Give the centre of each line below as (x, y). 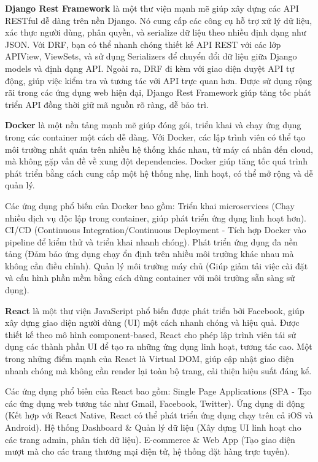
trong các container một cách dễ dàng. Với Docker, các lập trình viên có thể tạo (155, 137)
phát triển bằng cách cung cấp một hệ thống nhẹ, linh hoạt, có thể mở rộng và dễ (159, 173)
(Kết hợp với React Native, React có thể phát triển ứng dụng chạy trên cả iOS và (159, 415)
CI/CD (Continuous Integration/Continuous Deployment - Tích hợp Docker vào (156, 230)
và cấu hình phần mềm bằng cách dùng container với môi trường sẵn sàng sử (150, 278)
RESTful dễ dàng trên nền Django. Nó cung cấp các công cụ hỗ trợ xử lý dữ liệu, (159, 20)
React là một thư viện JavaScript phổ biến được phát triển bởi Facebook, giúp (155, 310)
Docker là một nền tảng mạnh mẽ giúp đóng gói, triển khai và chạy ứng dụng (153, 125)
